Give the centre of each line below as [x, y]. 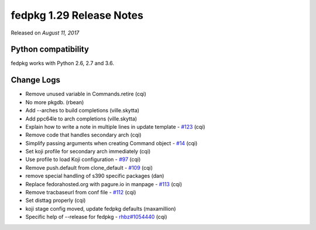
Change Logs [36, 80]
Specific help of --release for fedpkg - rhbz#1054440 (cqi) [96, 217]
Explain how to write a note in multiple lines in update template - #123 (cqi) [115, 126]
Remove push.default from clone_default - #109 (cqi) [89, 167]
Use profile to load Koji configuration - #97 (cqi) [83, 159]
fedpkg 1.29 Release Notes [77, 15]
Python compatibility [50, 49]
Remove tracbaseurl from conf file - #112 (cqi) [81, 193]
